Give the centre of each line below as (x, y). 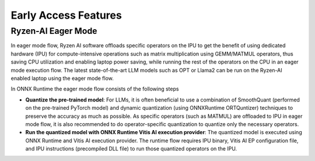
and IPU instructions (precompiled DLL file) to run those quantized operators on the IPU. (131, 149)
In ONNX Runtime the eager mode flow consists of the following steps (95, 89)
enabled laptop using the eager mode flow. (62, 78)
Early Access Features (66, 15)
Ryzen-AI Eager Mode (54, 31)
